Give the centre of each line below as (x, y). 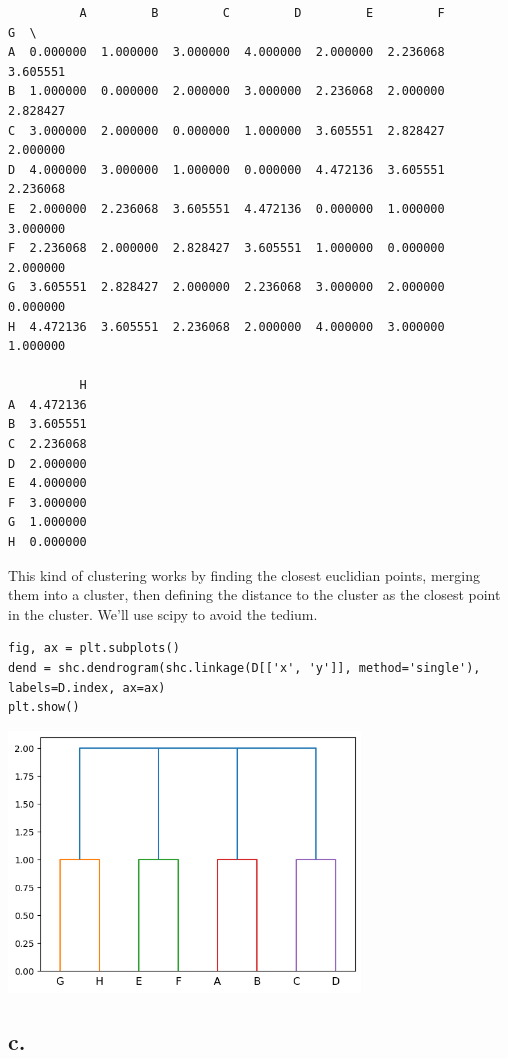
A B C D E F (262, 13)
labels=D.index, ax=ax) (87, 687)
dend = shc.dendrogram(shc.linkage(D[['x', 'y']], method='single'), (244, 668)
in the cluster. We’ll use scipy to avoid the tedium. (163, 613)
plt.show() (44, 707)
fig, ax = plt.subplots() (94, 648)
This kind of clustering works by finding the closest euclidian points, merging (244, 574)
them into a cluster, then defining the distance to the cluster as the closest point (254, 594)
